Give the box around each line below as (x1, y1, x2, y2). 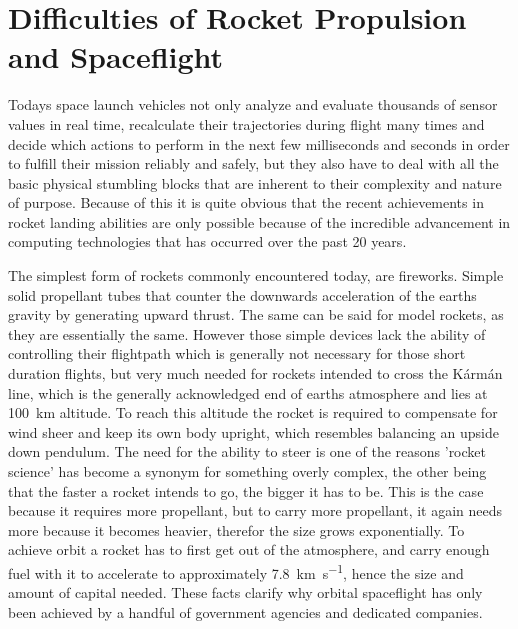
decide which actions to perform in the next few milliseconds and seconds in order (8, 133, 510, 154)
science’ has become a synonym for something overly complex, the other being (8, 461, 487, 481)
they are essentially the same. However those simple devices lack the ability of (8, 323, 486, 344)
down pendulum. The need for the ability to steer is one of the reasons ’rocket (8, 441, 487, 462)
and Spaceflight (8, 36, 224, 77)
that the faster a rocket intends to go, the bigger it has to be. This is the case (8, 480, 484, 501)
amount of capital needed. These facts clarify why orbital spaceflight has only (8, 582, 483, 603)
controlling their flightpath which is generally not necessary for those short (8, 343, 466, 364)
